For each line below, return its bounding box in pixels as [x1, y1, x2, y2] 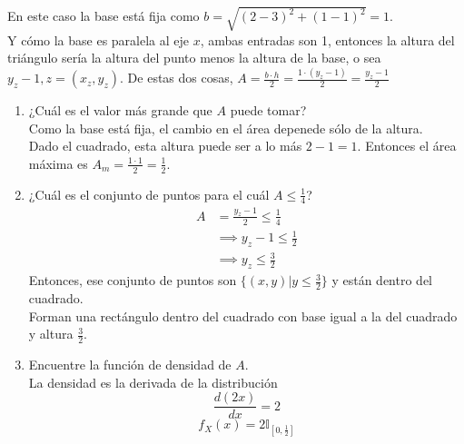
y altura [28, 324, 74, 343]
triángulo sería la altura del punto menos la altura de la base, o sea [7, 48, 381, 67]
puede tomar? [230, 101, 307, 120]
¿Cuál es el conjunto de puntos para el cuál [28, 184, 270, 203]
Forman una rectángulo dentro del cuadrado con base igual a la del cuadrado [28, 306, 458, 325]
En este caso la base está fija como [7, 6, 200, 25]
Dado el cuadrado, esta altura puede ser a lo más [28, 136, 302, 155]
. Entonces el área [357, 136, 457, 155]
